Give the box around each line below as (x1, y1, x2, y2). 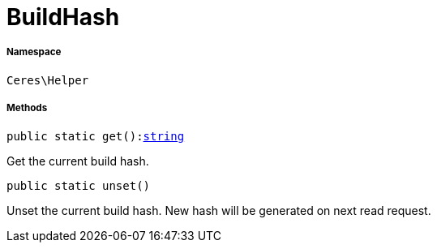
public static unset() (6, 178, 151, 192)
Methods (6, 102, 48, 114)
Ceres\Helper (6, 73, 89, 87)
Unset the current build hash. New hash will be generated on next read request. (6, 203, 431, 217)
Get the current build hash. (6, 153, 149, 168)
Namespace (6, 46, 62, 58)
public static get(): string (6, 129, 185, 143)
